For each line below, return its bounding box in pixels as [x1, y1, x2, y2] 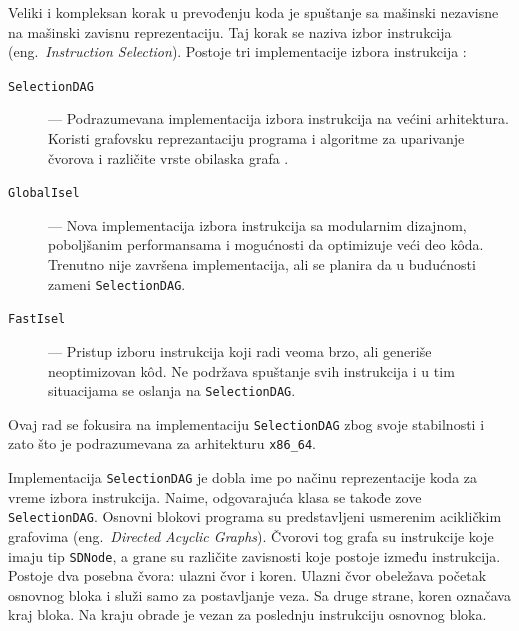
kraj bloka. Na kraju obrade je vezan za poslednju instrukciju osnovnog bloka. [8, 604, 487, 625]
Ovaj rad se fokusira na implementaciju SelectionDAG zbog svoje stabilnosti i [8, 413, 485, 434]
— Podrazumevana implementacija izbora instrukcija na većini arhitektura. [48, 108, 509, 129]
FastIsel [8, 312, 66, 327]
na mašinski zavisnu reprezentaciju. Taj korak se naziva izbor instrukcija [8, 21, 452, 42]
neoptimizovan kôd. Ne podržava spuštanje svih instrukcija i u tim [48, 360, 455, 381]
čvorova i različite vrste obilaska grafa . [48, 147, 289, 168]
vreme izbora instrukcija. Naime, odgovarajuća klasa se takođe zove [8, 486, 422, 507]
